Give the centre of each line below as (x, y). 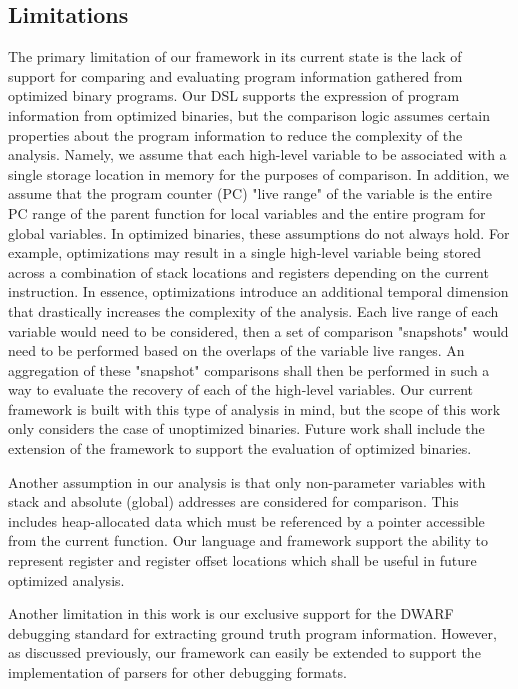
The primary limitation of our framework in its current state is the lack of (235, 56)
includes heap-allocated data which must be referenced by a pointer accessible (246, 520)
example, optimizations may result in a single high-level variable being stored (244, 252)
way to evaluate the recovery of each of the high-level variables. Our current (240, 389)
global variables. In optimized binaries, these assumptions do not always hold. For (259, 232)
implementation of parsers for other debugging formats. (177, 672)
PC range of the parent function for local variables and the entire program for (247, 212)
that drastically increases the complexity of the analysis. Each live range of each (253, 310)
